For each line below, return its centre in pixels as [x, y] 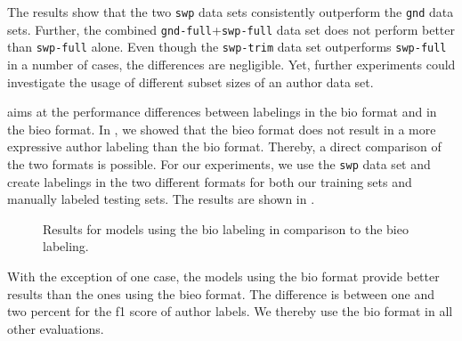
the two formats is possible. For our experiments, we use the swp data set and [219, 163]
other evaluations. [56, 328]
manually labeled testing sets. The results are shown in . [161, 199]
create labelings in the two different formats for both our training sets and [210, 181]
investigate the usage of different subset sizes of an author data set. [190, 81]
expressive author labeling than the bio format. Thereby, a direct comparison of [224, 146]
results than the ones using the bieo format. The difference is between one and [221, 293]
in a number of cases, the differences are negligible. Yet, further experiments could [231, 64]
